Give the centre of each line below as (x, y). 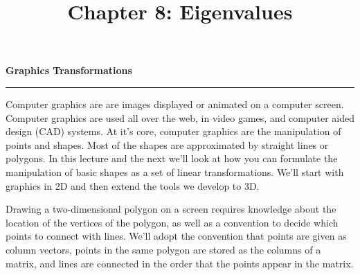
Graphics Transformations (69, 70)
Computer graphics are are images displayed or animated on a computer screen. (175, 104)
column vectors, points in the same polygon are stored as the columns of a (163, 249)
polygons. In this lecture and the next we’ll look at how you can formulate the (172, 158)
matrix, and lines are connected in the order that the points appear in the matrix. (180, 263)
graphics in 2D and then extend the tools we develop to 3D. (133, 185)
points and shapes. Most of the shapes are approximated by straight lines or (167, 144)
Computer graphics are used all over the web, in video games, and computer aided (180, 117)
